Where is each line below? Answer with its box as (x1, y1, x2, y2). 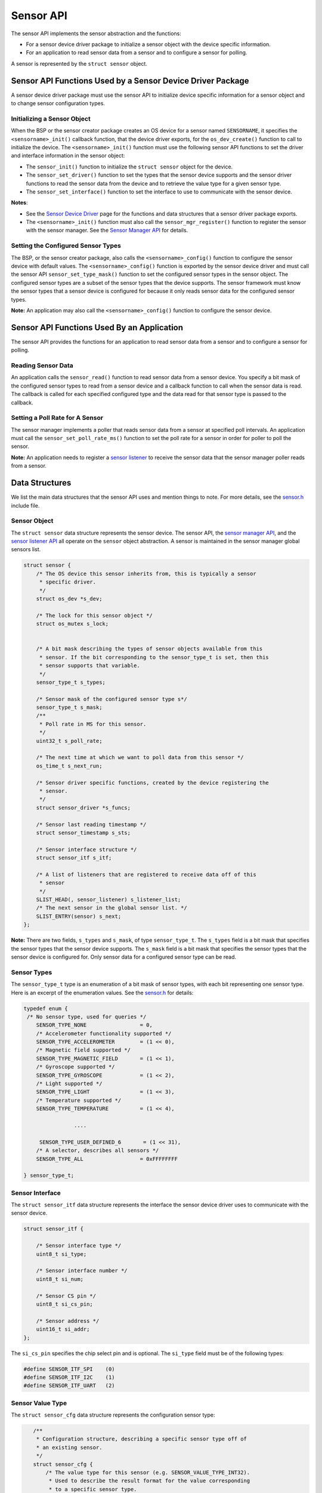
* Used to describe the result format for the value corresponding (48, 1477, 250, 1484)
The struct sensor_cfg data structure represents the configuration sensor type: (11, 1411, 215, 1418)
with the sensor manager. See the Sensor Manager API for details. (26, 227, 188, 234)
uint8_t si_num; (36, 1276, 83, 1282)
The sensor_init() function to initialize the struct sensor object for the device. (26, 163, 233, 170)
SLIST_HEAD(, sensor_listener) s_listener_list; (36, 896, 181, 903)
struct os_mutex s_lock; (36, 620, 109, 627)
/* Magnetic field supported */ (36, 1047, 131, 1053)
